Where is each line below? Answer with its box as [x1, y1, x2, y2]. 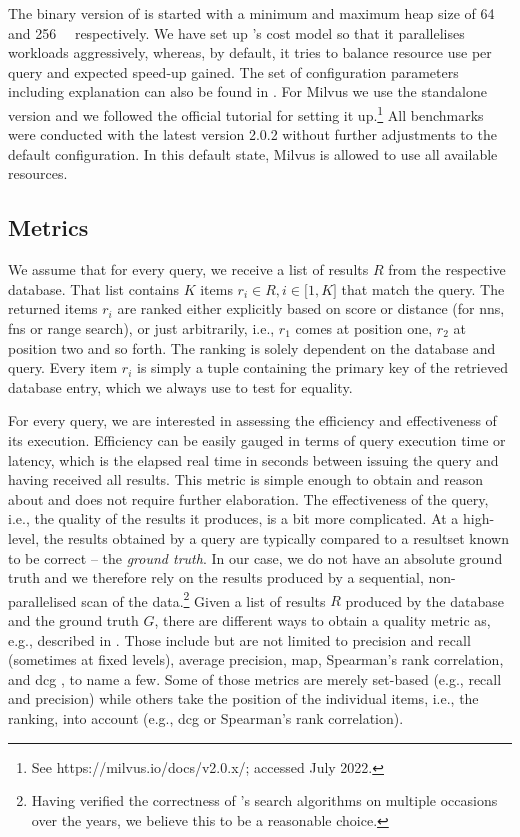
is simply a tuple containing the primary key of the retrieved [137, 357, 508, 378]
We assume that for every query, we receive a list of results [8, 259, 369, 280]
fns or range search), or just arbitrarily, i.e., [8, 317, 275, 338]
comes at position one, [295, 317, 433, 338]
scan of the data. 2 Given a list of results [81, 587, 326, 611]
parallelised [8, 590, 77, 611]
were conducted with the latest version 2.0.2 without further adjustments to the [8, 124, 497, 145]
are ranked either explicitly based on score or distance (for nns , [117, 298, 505, 319]
